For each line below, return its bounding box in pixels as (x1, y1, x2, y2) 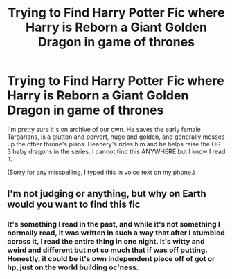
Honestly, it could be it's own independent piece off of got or (7, 254, 215, 264)
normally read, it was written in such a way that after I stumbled (7, 228, 225, 238)
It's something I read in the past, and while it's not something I (7, 220, 220, 229)
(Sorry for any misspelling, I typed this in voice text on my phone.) (7, 168, 195, 176)
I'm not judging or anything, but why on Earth (7, 188, 206, 200)
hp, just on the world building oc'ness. (7, 262, 139, 272)
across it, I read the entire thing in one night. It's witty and (7, 237, 206, 247)
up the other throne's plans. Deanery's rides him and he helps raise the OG (7, 139, 222, 148)
